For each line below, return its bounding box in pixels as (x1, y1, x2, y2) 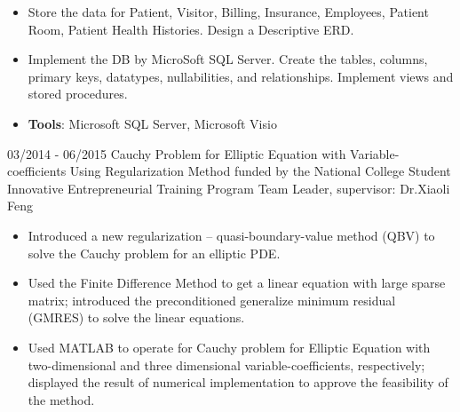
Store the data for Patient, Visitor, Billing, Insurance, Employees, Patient (28, 3, 429, 20)
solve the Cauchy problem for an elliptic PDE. (28, 243, 281, 262)
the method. (28, 390, 95, 408)
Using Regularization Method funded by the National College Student (69, 162, 451, 180)
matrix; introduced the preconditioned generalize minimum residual (28, 290, 396, 309)
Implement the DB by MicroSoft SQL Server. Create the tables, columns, (28, 50, 428, 68)
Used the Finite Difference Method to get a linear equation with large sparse (28, 273, 446, 292)
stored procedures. (28, 84, 128, 103)
